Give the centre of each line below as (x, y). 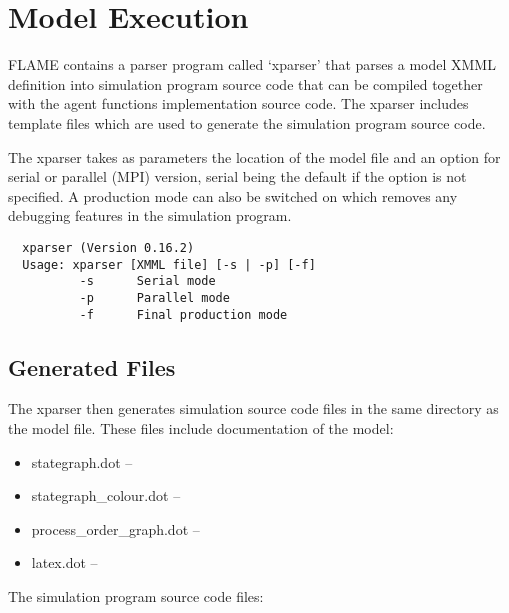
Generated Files (92, 366)
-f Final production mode (183, 314)
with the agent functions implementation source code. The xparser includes (238, 103)
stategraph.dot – (82, 461)
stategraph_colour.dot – (106, 495)
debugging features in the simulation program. (150, 215)
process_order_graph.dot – (115, 528)
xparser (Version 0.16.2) (108, 247)
